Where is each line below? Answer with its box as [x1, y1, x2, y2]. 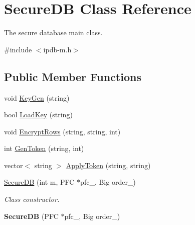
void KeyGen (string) [4, 92, 70, 103]
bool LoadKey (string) [4, 109, 73, 120]
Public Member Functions [4, 68, 141, 84]
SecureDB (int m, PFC [4, 177, 75, 187]
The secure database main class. [4, 27, 103, 38]
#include [4, 44, 32, 54]
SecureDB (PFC [4, 210, 59, 221]
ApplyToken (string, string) [66, 160, 151, 170]
